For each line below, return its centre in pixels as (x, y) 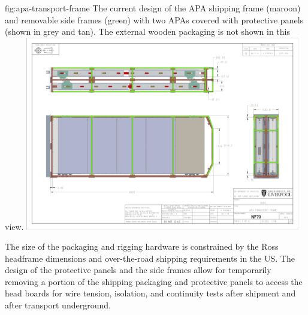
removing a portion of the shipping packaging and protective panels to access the (154, 281)
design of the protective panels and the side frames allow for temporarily (138, 270)
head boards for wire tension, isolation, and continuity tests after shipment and (150, 293)
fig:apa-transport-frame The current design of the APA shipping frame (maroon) (153, 8)
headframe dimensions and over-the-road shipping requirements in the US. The (150, 258)
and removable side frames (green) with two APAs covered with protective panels (154, 19)
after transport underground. (58, 305)
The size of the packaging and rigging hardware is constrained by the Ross (142, 246)
